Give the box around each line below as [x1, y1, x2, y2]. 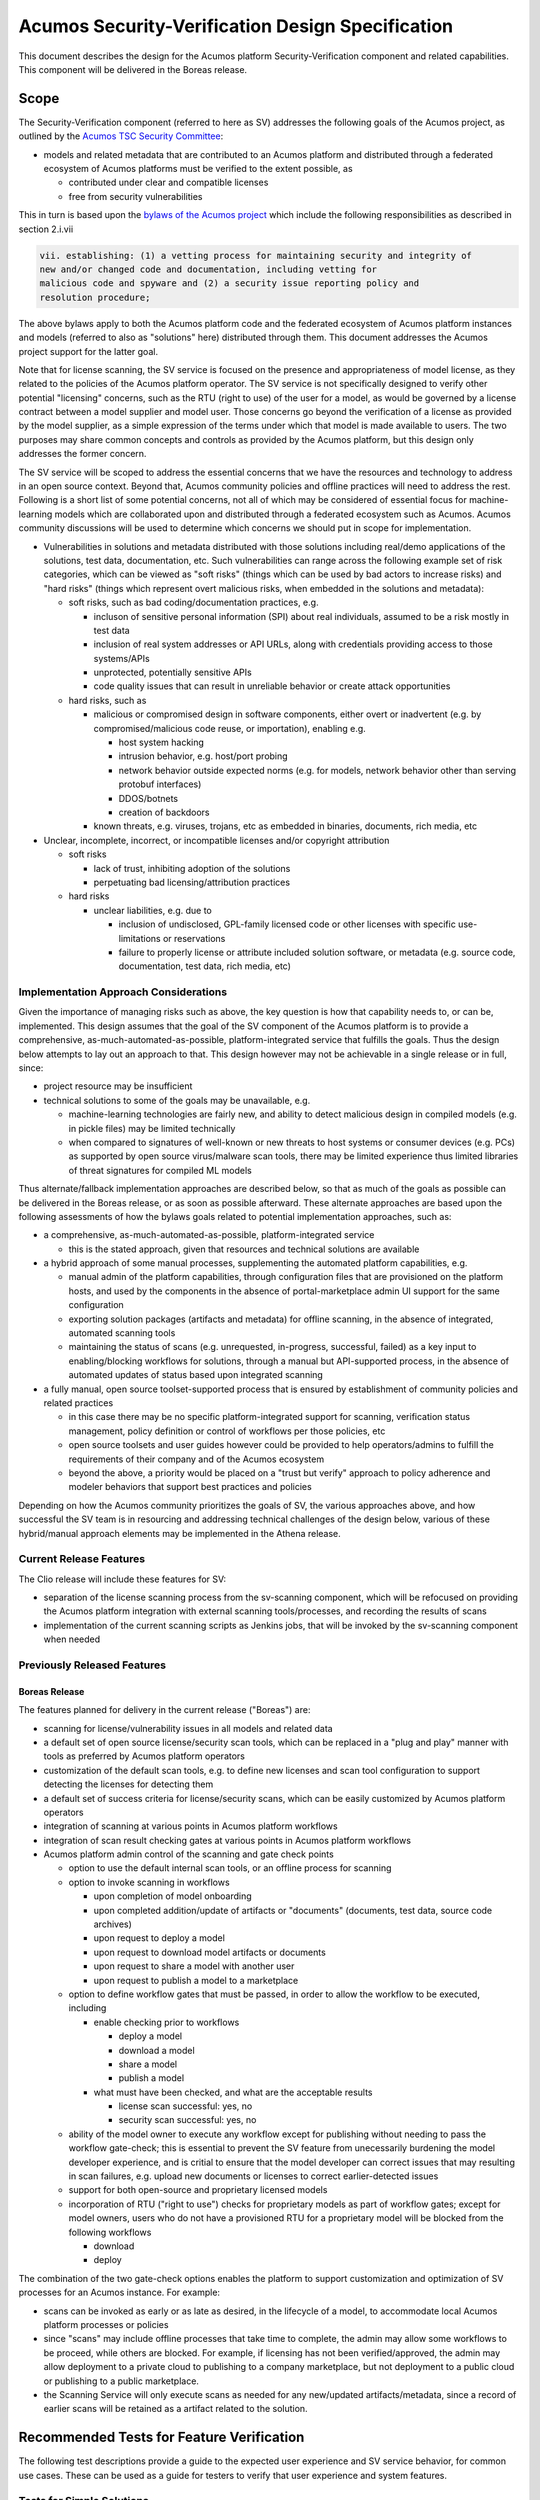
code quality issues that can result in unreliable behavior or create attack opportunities [93, 680, 451, 692]
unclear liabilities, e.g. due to [93, 904, 212, 916]
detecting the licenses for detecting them [43, 1778, 214, 1790]
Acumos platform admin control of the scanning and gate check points [43, 1848, 334, 1860]
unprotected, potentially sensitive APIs [93, 666, 252, 679]
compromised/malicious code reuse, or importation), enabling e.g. [93, 722, 367, 734]
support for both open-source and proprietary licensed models [68, 2184, 328, 2196]
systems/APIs [93, 652, 150, 664]
